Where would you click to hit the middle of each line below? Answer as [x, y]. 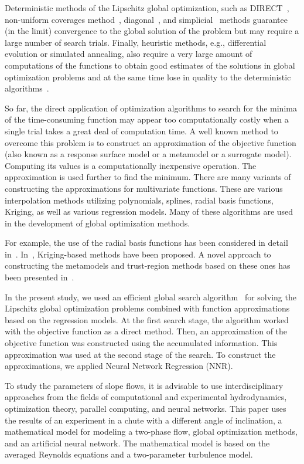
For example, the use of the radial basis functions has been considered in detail [146, 243]
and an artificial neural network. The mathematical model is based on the [137, 443]
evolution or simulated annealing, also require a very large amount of [129, 54]
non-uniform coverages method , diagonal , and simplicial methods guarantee [146, 19]
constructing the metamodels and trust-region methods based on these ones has [148, 265]
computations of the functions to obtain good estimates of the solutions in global [150, 65]
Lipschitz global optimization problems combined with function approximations [147, 308]
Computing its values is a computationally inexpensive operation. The [131, 165]
